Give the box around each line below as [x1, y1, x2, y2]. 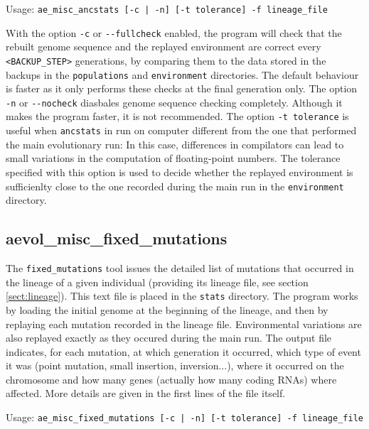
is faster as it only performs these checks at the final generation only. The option [6, 81, 358, 96]
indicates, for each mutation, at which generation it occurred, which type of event [6, 344, 361, 359]
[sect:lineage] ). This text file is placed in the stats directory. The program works [6, 288, 358, 303]
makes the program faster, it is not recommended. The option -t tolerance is [6, 109, 349, 124]
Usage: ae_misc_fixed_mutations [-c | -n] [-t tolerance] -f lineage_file [6, 410, 363, 425]
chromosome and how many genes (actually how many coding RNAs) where [6, 371, 337, 386]
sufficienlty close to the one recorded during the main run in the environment [6, 178, 344, 193]
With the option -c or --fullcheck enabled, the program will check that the [6, 25, 342, 40]
